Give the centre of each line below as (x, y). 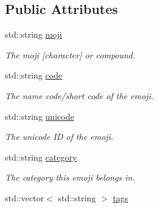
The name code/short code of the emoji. (79, 95)
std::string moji (34, 34)
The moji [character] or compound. (70, 54)
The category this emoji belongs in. (70, 177)
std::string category (41, 157)
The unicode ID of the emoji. (59, 137)
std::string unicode (40, 116)
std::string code (34, 75)
